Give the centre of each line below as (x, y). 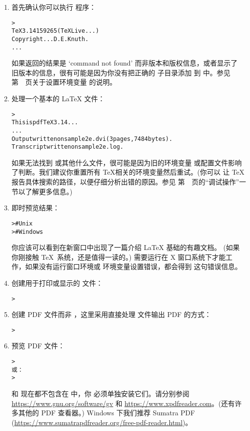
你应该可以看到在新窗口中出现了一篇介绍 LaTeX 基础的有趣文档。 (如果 (125, 247)
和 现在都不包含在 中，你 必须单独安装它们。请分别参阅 (100, 393)
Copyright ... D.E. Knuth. (50, 39)
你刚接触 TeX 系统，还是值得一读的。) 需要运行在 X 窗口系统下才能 (119, 257)
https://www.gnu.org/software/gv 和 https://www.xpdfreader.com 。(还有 (123, 403)
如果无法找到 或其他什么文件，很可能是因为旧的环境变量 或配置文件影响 (127, 162)
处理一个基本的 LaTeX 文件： (58, 98)
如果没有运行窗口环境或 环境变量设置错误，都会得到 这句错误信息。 (134, 266)
